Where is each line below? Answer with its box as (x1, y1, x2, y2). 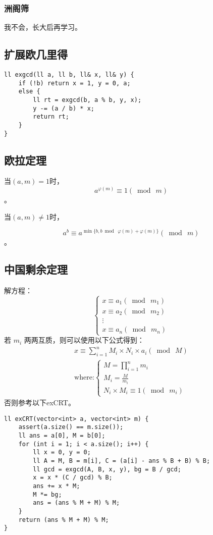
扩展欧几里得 (4, 46, 68, 62)
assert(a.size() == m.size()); (18, 423, 124, 431)
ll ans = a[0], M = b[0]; (18, 432, 105, 440)
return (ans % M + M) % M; (18, 516, 109, 523)
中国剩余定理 (4, 261, 68, 277)
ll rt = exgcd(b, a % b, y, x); (33, 96, 142, 103)
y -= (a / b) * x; (33, 104, 94, 112)
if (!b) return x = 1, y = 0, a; (18, 79, 131, 87)
